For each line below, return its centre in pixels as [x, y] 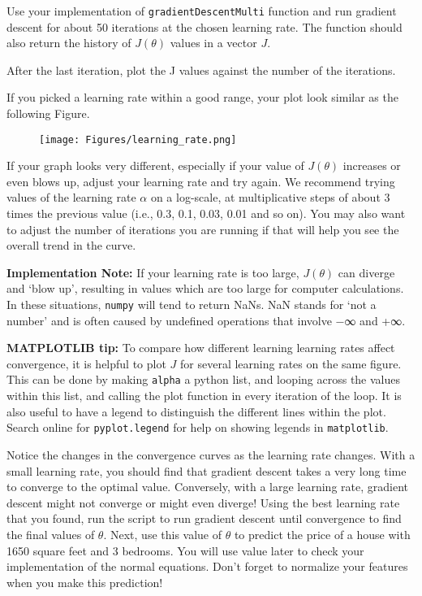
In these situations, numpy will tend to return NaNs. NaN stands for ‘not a [192, 305]
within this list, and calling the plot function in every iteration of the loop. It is [204, 396]
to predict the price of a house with [322, 534]
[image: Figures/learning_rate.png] [138, 139]
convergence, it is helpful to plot [86, 363]
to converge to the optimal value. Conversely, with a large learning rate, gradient [207, 487]
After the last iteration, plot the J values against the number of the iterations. [201, 70]
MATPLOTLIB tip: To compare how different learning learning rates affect [201, 348]
